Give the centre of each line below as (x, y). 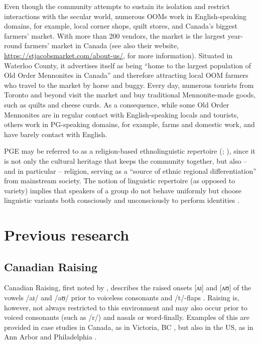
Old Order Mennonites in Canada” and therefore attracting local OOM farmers (126, 75)
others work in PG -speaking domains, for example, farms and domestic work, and (129, 124)
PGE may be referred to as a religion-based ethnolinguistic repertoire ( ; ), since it (130, 151)
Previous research (67, 235)
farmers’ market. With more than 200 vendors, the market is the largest (115, 35)
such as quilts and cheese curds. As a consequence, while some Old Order (117, 104)
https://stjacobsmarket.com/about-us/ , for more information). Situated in (118, 55)
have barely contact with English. (56, 134)
